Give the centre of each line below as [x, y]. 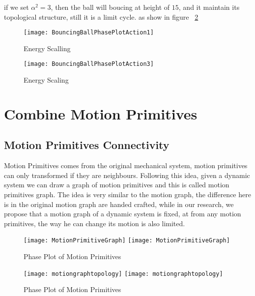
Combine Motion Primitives [101, 113]
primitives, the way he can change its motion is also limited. [95, 223]
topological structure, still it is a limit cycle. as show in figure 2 [101, 16]
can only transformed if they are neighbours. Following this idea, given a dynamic [127, 175]
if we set [16, 7]
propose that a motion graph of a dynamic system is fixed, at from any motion [123, 214]
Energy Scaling [46, 80]
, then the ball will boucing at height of [110, 7]
